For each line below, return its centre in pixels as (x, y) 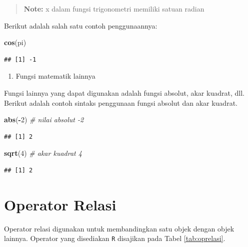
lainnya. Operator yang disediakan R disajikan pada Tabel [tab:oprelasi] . (115, 238)
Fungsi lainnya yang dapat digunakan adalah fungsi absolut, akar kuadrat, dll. (124, 92)
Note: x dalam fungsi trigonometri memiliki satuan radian (114, 9)
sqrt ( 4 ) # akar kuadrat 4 (43, 153)
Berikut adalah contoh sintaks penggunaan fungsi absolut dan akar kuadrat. (121, 102)
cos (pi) (15, 42)
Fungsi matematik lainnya (55, 76)
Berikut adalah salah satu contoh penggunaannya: (81, 25)
